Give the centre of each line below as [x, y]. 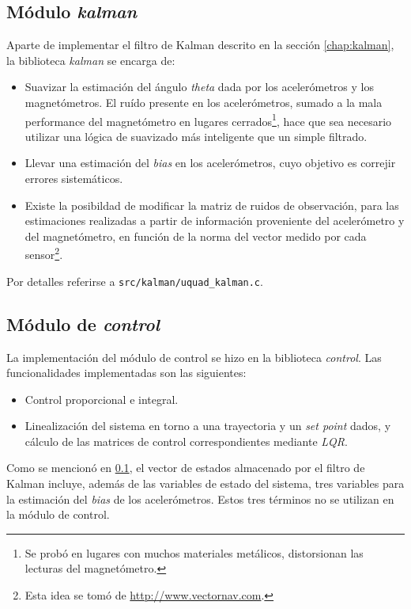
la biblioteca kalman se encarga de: [91, 60]
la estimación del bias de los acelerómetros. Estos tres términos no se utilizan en [200, 499]
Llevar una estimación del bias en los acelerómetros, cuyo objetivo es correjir [210, 163]
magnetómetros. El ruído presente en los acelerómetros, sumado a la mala [204, 102]
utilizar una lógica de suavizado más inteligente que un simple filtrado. [196, 136]
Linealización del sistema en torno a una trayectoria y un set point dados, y [208, 426]
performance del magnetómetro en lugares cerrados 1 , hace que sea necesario [208, 120]
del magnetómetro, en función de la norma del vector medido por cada [196, 236]
